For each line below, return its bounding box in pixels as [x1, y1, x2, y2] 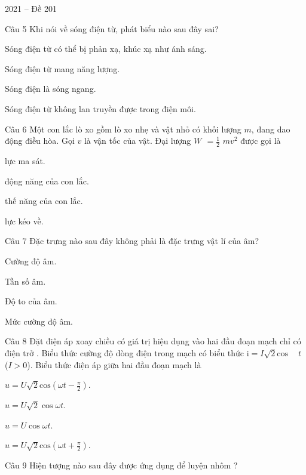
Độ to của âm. [5, 295, 57, 307]
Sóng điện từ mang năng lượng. [5, 62, 120, 75]
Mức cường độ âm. [5, 314, 73, 327]
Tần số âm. [5, 274, 46, 287]
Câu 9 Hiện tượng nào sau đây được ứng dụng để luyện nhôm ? [5, 459, 238, 471]
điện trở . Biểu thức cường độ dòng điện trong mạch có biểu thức [5, 346, 244, 359]
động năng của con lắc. [5, 174, 89, 187]
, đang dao [251, 122, 290, 135]
